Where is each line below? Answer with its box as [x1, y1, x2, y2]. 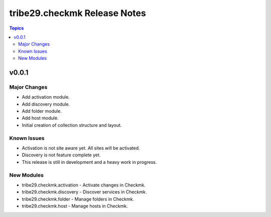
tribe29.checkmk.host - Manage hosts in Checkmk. [22, 203, 128, 209]
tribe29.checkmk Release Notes [9, 8, 147, 19]
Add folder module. [22, 108, 62, 114]
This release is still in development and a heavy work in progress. [22, 159, 157, 165]
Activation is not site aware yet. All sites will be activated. [22, 145, 140, 151]
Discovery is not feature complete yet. [22, 152, 101, 158]
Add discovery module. [22, 101, 70, 107]
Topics [9, 25, 24, 31]
